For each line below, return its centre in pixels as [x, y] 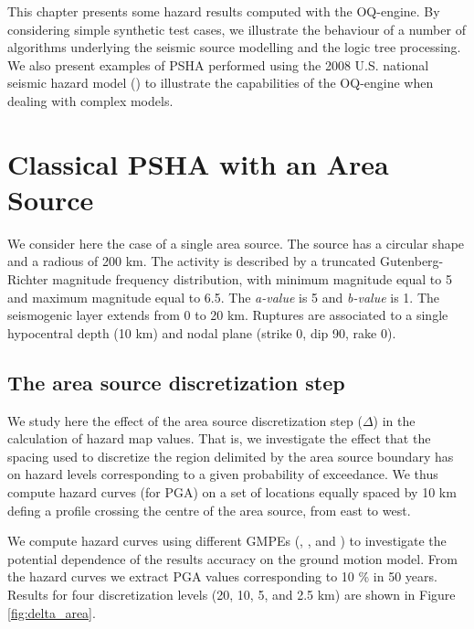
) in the [394, 420]
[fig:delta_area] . [52, 612]
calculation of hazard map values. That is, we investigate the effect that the [219, 438]
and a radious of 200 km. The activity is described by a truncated [192, 261]
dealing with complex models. [90, 100]
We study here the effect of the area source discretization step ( [185, 420]
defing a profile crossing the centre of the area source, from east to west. [209, 510]
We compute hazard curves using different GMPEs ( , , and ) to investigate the [227, 541]
